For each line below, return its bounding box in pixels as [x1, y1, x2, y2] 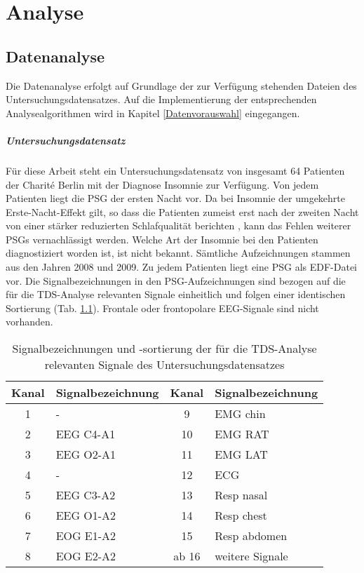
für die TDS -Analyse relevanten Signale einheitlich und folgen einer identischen [6, 287, 346, 302]
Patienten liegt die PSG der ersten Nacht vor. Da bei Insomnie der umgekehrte [6, 191, 346, 205]
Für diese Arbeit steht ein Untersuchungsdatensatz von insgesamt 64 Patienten [6, 163, 345, 177]
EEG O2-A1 [55, 446, 116, 463]
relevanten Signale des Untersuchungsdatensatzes [44, 356, 285, 373]
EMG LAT [215, 446, 268, 463]
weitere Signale [215, 548, 288, 565]
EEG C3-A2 [55, 487, 116, 504]
